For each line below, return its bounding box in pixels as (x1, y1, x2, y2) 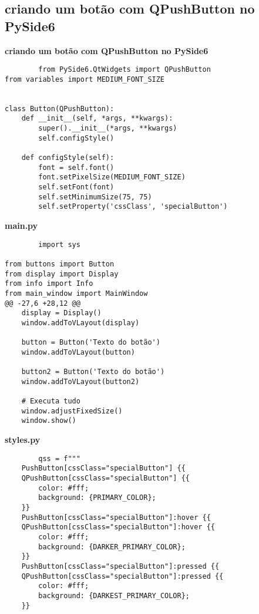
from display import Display (5, 269, 119, 278)
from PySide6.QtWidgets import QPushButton (38, 65, 211, 74)
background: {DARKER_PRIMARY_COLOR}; (38, 542, 186, 551)
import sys (38, 240, 80, 249)
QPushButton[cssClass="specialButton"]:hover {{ (21, 523, 215, 532)
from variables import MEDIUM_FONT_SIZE (5, 75, 165, 84)
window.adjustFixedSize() (21, 406, 123, 415)
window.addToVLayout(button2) (21, 377, 140, 386)
